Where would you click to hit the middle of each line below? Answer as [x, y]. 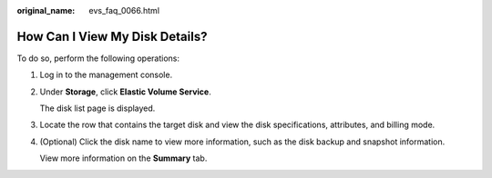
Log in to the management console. [106, 75]
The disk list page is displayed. [97, 108]
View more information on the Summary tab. [123, 158]
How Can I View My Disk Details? [112, 36]
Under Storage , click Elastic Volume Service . [125, 92]
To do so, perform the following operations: [98, 58]
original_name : [46, 10]
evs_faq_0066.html [124, 10]
